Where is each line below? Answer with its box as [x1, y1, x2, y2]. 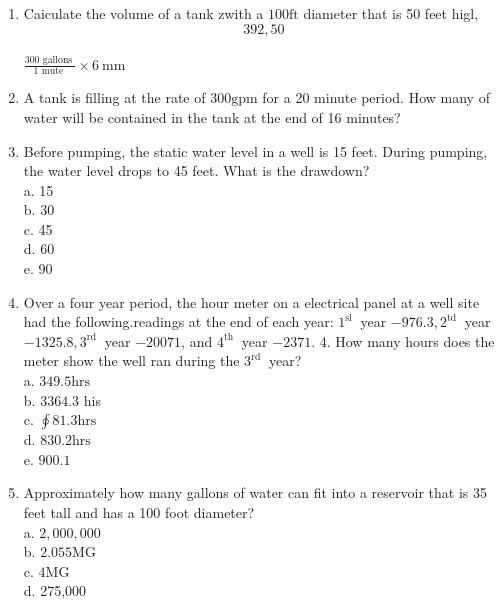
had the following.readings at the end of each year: [23, 311, 334, 332]
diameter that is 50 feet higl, [303, 3, 479, 23]
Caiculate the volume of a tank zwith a [23, 3, 264, 23]
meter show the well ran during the [23, 350, 240, 371]
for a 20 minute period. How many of [262, 87, 490, 108]
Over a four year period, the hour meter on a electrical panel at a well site [23, 291, 480, 312]
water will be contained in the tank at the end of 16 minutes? [23, 106, 401, 127]
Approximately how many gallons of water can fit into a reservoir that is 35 [23, 482, 487, 503]
